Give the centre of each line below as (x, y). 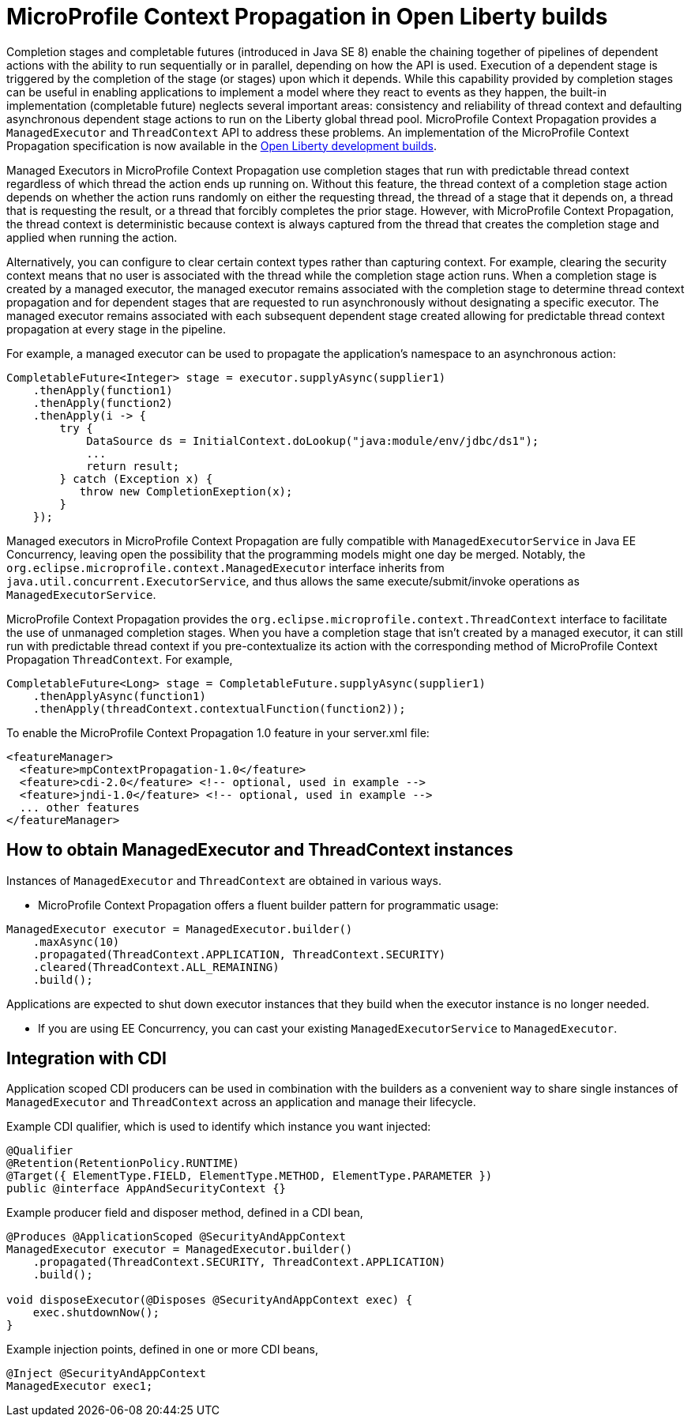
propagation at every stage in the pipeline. (116, 329)
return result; (133, 466)
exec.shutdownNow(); (96, 1313)
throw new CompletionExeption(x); (186, 491)
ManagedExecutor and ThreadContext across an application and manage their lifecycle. (241, 1102)
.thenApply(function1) (103, 390)
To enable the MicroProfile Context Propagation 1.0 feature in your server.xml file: (218, 732)
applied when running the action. (92, 237)
